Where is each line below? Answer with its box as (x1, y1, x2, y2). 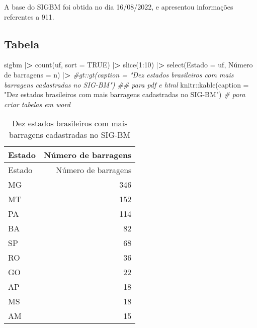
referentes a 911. (4, 11, 54, 22)
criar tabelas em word (4, 99, 70, 109)
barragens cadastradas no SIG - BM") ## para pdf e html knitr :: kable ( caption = (4, 79, 249, 90)
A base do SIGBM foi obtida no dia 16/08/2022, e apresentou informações (4, 2, 233, 12)
